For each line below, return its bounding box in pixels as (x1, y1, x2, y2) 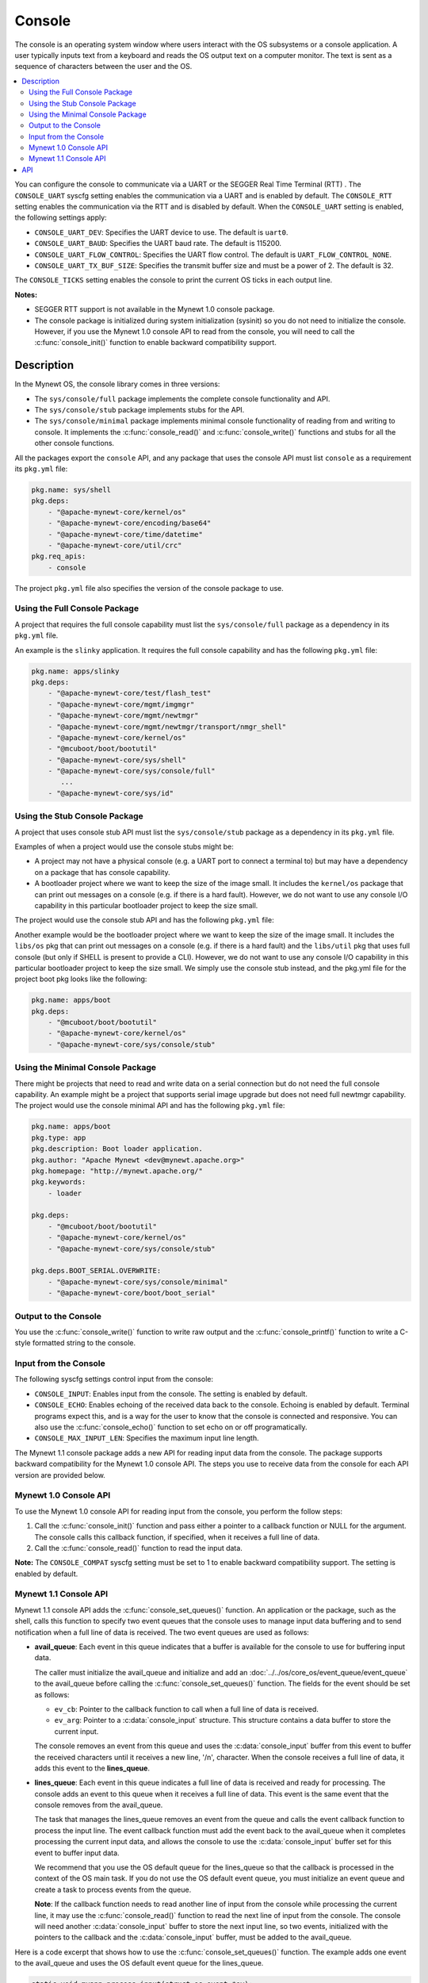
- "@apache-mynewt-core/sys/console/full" (48, 766, 216, 776)
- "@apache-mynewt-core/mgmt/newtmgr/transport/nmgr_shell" (48, 722, 287, 731)
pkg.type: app (31, 1133, 86, 1142)
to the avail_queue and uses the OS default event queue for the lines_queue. (14, 1958, 264, 1968)
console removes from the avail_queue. (34, 1801, 163, 1810)
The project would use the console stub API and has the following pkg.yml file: (14, 915, 274, 925)
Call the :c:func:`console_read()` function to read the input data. (34, 1543, 243, 1552)
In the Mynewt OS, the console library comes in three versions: (14, 379, 220, 389)
